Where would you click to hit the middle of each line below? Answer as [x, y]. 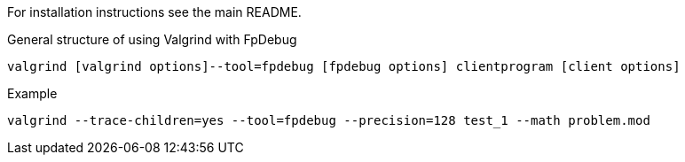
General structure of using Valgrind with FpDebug [152, 39]
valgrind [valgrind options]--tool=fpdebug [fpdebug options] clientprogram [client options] [344, 66]
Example [32, 93]
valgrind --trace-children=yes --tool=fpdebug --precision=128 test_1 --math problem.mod [329, 120]
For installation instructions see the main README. [154, 12]
